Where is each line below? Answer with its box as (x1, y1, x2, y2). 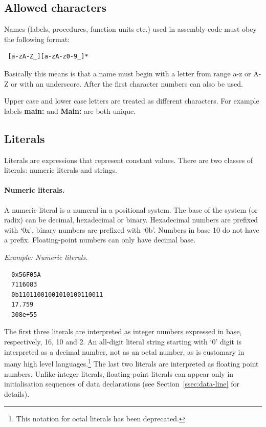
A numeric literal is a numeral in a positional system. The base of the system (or (4, 204, 258, 215)
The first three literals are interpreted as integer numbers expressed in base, (4, 326, 242, 337)
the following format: (4, 33, 70, 44)
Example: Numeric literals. (4, 251, 88, 262)
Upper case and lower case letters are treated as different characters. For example (4, 95, 259, 106)
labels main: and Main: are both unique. (4, 105, 136, 116)
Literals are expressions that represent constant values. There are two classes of (4, 154, 253, 165)
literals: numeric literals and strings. (4, 165, 117, 175)
